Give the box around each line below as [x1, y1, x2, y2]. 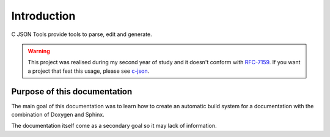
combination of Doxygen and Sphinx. [11, 111, 105, 119]
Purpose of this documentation [11, 86, 133, 97]
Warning [28, 47, 50, 54]
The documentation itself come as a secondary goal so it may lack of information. [11, 122, 217, 130]
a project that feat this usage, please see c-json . [28, 67, 150, 75]
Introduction [11, 9, 76, 23]
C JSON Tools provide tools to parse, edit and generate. [11, 31, 152, 38]
